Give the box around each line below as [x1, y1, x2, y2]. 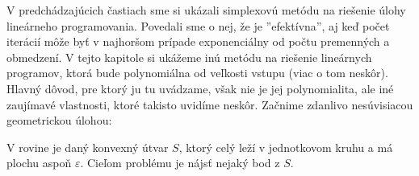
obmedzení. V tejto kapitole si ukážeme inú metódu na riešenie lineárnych [6, 48, 372, 65]
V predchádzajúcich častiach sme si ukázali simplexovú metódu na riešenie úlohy [6, 2, 406, 18]
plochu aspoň [6, 154, 72, 171]
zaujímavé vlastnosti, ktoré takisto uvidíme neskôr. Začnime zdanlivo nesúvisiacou [6, 96, 413, 113]
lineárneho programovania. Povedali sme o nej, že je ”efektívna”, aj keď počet [6, 17, 390, 34]
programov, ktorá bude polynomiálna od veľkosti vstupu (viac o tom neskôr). [6, 64, 388, 81]
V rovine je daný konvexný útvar [6, 138, 169, 155]
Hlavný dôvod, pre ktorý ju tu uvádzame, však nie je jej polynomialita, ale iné [6, 80, 394, 96]
